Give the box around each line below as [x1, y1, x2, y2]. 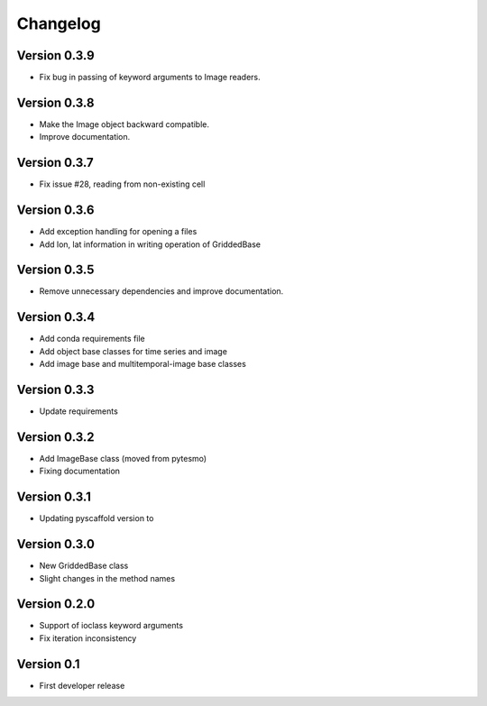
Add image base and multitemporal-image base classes [39, 359, 247, 370]
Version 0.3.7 [16, 155, 94, 170]
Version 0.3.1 [16, 490, 92, 505]
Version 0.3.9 [16, 48, 95, 63]
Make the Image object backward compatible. [39, 118, 210, 130]
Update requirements [39, 406, 119, 417]
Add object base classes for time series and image [39, 345, 227, 356]
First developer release [39, 680, 125, 691]
